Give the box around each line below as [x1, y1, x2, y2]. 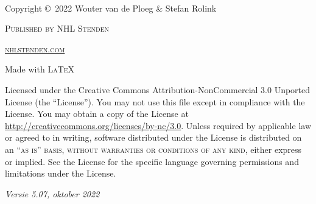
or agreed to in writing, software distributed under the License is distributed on [5, 131, 302, 144]
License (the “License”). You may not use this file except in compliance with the [5, 95, 305, 108]
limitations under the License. [5, 167, 116, 180]
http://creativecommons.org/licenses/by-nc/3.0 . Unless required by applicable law [5, 119, 311, 132]
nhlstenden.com [5, 42, 65, 55]
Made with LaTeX [5, 63, 75, 76]
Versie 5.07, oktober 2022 [5, 187, 100, 200]
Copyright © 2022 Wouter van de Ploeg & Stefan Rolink [5, 1, 217, 14]
